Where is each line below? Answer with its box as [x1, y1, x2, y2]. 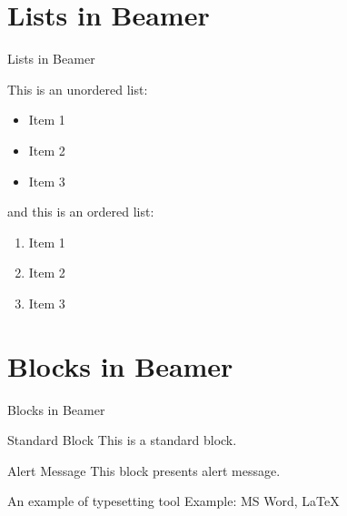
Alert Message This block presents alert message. [7, 460, 281, 480]
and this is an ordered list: [7, 202, 154, 221]
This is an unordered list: [7, 79, 148, 98]
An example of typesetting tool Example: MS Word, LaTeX [7, 491, 340, 511]
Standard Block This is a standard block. [7, 430, 237, 450]
